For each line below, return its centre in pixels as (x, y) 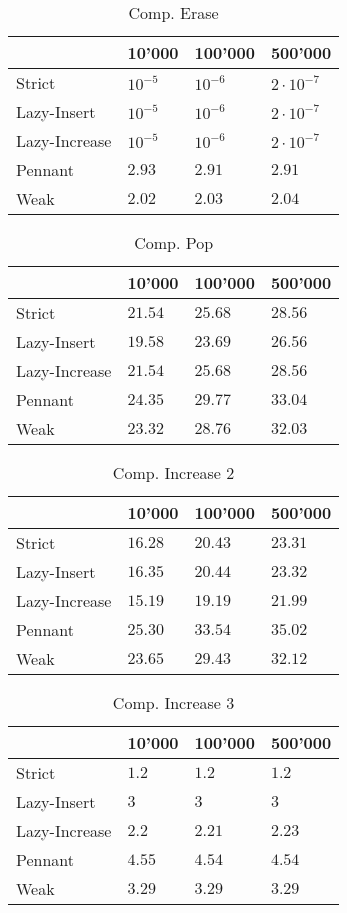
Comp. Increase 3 (173, 702)
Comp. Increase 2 (173, 472)
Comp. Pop (174, 242)
